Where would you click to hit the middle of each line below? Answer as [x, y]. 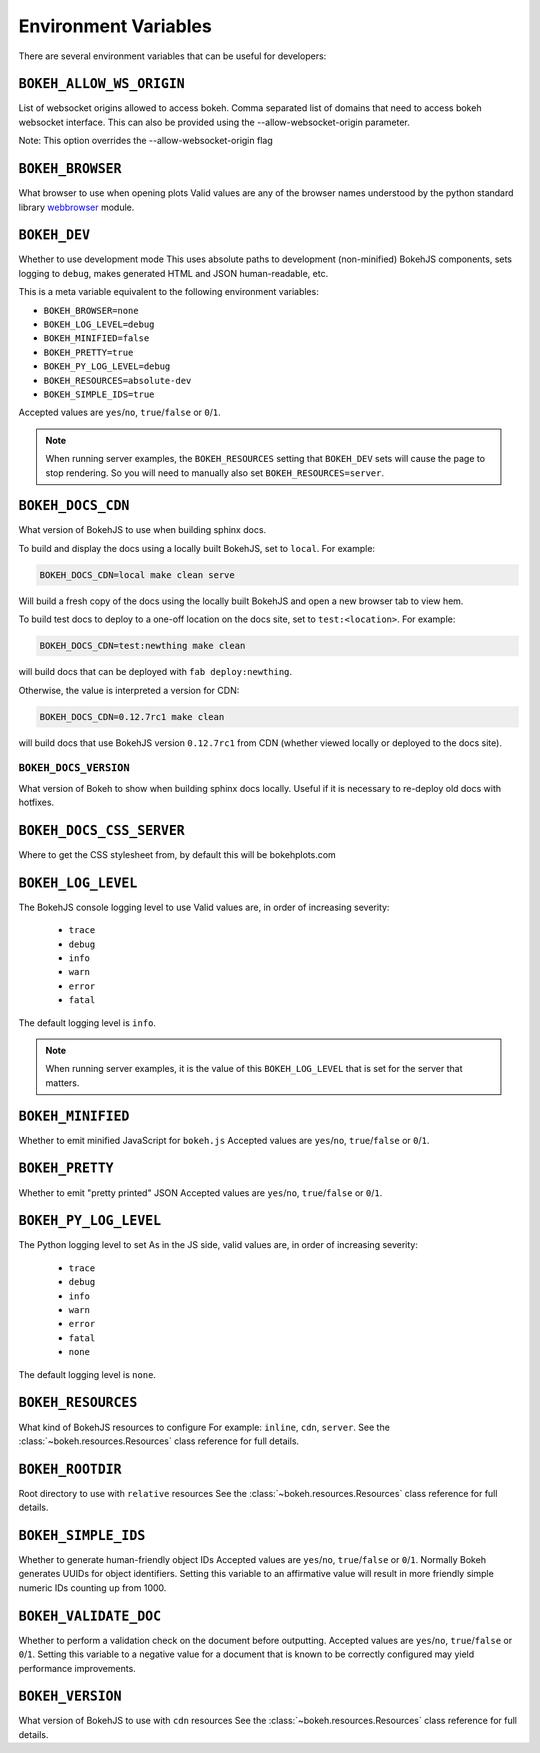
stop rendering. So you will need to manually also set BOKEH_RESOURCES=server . [215, 472]
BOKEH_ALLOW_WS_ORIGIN [101, 84]
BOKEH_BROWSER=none [91, 310]
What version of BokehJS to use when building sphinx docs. [142, 530]
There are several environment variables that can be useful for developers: [172, 56]
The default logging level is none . [87, 1374]
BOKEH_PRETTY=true [88, 352]
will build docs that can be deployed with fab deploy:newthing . [155, 672]
